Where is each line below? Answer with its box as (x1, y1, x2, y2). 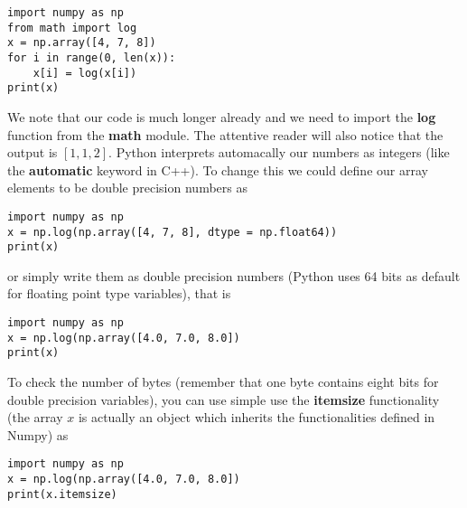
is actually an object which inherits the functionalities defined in (78, 408, 435, 427)
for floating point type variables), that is (7, 284, 231, 303)
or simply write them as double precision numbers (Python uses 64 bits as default (7, 266, 461, 285)
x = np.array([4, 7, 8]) (7, 36, 156, 50)
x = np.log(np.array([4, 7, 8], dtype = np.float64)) (7, 225, 338, 239)
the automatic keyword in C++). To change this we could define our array (7, 160, 428, 179)
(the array (7, 408, 63, 427)
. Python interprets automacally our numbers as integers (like (108, 143, 450, 162)
